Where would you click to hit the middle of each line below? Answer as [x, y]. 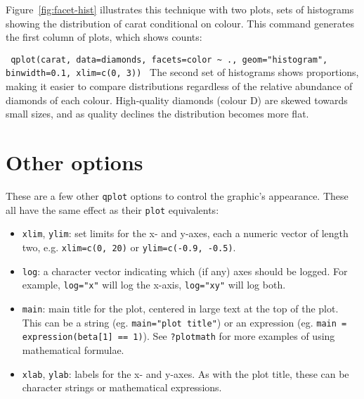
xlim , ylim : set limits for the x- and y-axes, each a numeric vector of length [185, 233]
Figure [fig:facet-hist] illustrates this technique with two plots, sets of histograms [180, 9]
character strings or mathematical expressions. [122, 387]
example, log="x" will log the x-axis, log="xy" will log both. [154, 285]
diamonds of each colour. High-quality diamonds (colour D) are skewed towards [177, 100]
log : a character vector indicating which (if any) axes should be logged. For [185, 271]
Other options [74, 162]
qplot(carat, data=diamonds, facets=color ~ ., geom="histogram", [169, 59]
